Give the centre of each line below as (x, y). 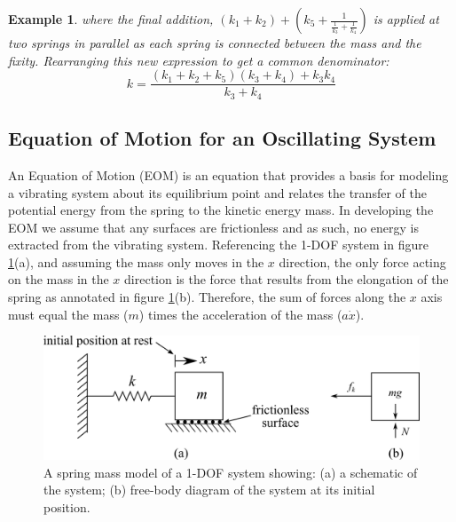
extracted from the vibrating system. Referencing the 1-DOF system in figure (218, 245)
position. (67, 506)
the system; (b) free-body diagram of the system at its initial (209, 490)
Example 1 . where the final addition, (111, 19)
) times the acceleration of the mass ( (240, 314)
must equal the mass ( (68, 314)
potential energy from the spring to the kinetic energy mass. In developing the (221, 210)
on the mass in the (59, 279)
